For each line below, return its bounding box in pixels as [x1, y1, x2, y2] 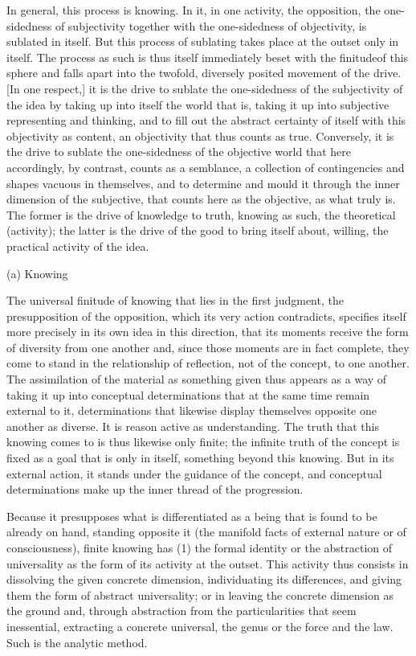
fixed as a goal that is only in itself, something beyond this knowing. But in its [6, 449, 394, 466]
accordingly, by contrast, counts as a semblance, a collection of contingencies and [6, 158, 405, 175]
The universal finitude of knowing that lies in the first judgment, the [6, 292, 344, 309]
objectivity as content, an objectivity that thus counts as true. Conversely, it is [6, 127, 394, 144]
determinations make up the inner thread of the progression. [6, 481, 304, 498]
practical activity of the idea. [6, 237, 149, 254]
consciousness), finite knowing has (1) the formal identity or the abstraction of [6, 539, 393, 556]
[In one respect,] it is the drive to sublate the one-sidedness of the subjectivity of [6, 80, 403, 96]
